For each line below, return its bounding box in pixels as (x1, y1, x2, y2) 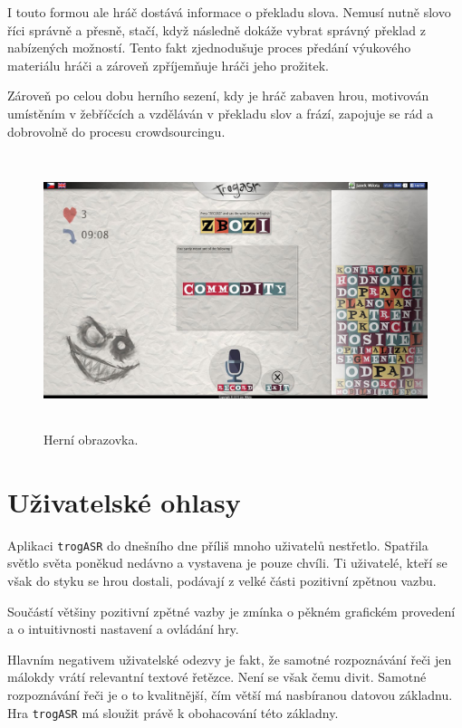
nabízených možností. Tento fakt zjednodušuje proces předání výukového (7, 38, 411, 57)
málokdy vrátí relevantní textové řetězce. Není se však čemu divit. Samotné (7, 667, 427, 686)
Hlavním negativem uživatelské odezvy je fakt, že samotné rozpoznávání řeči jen (7, 649, 452, 668)
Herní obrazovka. (43, 430, 139, 449)
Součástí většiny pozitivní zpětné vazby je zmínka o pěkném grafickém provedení (7, 601, 456, 620)
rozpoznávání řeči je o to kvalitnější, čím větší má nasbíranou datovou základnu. (7, 685, 453, 704)
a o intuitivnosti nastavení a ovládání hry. (7, 619, 239, 638)
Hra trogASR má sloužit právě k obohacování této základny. (7, 703, 339, 722)
